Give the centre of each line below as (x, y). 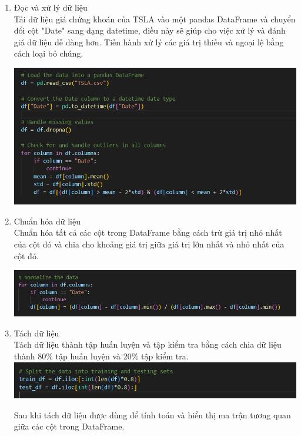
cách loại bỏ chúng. (49, 53)
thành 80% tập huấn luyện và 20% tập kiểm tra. (101, 356)
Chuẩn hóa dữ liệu (47, 221)
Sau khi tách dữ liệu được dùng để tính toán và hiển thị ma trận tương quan (152, 414)
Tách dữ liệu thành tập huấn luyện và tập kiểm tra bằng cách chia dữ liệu (148, 344)
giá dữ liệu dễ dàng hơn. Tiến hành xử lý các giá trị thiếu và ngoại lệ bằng (149, 42)
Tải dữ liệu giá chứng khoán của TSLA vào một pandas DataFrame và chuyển (155, 19)
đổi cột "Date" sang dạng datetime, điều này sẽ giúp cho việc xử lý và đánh (150, 30)
